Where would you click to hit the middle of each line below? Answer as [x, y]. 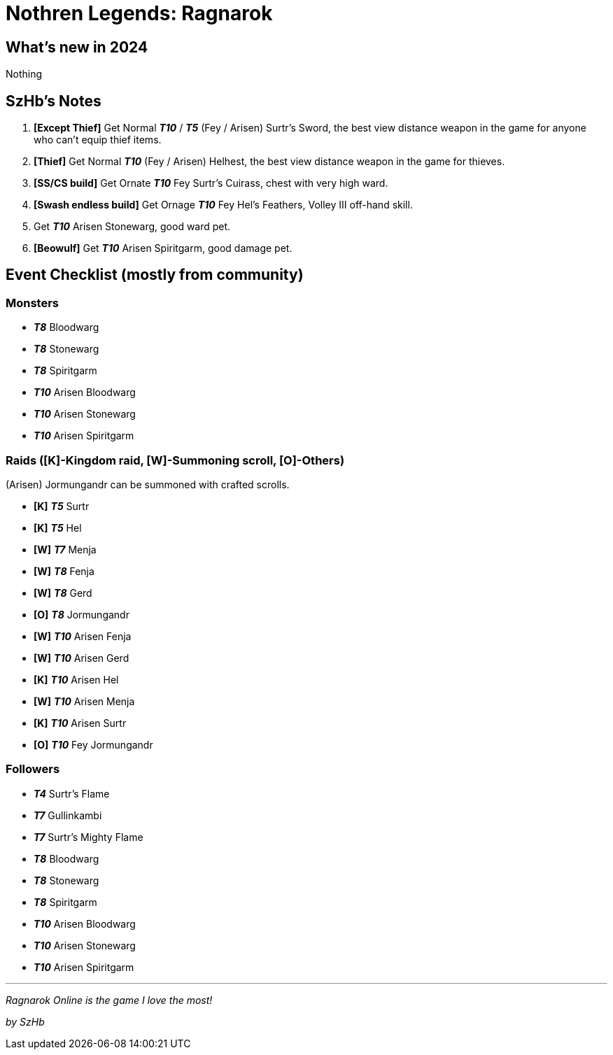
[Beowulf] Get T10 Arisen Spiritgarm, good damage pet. [163, 248]
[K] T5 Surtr [62, 506]
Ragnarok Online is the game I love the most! [109, 1000]
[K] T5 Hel [58, 527]
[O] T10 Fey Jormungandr [93, 744]
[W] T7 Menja [65, 549]
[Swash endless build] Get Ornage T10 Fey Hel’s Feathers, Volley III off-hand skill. [223, 205]
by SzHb [25, 1021]
